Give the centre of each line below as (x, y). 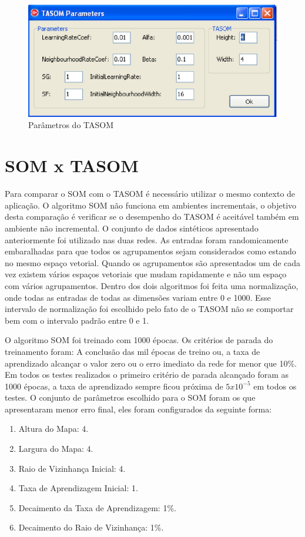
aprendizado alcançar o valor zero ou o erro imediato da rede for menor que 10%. (151, 363)
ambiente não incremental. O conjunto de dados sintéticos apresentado (132, 228)
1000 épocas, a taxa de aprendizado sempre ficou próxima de (114, 386)
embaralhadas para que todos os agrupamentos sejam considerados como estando (150, 251)
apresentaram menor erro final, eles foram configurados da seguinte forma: (138, 409)
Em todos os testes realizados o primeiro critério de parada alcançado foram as (147, 375)
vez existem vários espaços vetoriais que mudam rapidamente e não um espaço (146, 274)
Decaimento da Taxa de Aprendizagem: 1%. (97, 507)
